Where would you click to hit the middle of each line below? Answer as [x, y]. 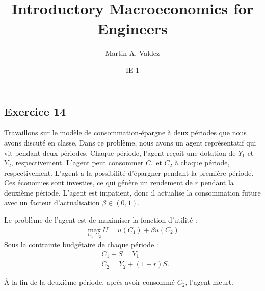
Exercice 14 [35, 111]
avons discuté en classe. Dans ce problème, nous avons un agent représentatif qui [130, 142]
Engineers [132, 28]
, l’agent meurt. [209, 282]
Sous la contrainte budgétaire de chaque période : [81, 244]
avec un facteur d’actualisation [52, 202]
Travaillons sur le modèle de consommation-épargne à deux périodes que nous [125, 132]
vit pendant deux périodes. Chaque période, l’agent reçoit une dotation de [120, 152]
